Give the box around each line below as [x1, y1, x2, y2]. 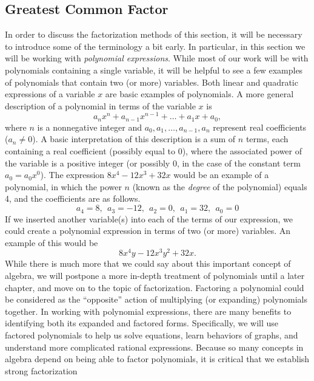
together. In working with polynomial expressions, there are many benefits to [5, 304, 292, 317]
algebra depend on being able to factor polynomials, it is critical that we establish [5, 352, 310, 365]
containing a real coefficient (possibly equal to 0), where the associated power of [5, 145, 302, 157]
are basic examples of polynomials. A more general [105, 88, 294, 100]
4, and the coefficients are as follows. [5, 192, 141, 205]
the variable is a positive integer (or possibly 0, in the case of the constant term [5, 156, 301, 169]
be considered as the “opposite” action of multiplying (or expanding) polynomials [5, 293, 307, 306]
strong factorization [5, 364, 78, 377]
